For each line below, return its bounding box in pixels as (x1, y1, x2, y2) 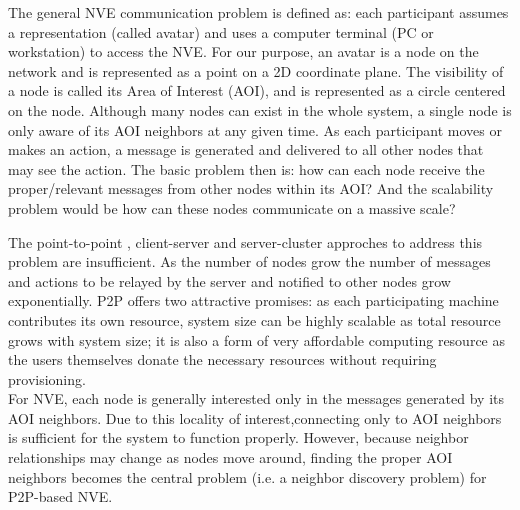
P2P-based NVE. (8, 486, 113, 507)
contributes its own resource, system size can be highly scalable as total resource (8, 309, 501, 330)
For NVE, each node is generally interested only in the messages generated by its (8, 388, 505, 409)
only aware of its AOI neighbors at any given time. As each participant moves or (8, 119, 502, 140)
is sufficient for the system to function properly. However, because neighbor (8, 427, 469, 448)
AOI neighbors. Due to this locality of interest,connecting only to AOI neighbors (8, 407, 502, 428)
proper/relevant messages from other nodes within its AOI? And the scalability (8, 178, 494, 199)
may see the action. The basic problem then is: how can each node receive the (8, 158, 485, 179)
